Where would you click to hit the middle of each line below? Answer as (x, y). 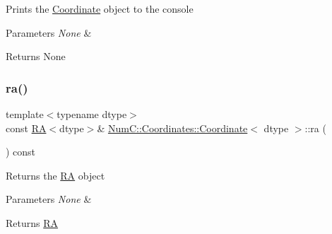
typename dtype (92, 114)
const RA (26, 128)
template (25, 114)
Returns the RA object (55, 175)
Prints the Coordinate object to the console (100, 8)
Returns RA (32, 222)
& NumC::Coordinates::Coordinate (172, 128)
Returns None (36, 56)
